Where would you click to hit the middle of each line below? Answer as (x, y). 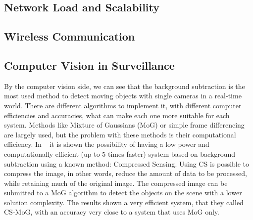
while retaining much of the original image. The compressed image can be (116, 183)
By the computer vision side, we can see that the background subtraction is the (125, 86)
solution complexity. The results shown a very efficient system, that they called (124, 202)
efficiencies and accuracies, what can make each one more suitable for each (117, 115)
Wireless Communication (70, 36)
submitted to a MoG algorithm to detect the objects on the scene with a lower (123, 193)
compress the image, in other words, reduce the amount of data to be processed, (126, 173)
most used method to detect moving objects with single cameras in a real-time (123, 96)
